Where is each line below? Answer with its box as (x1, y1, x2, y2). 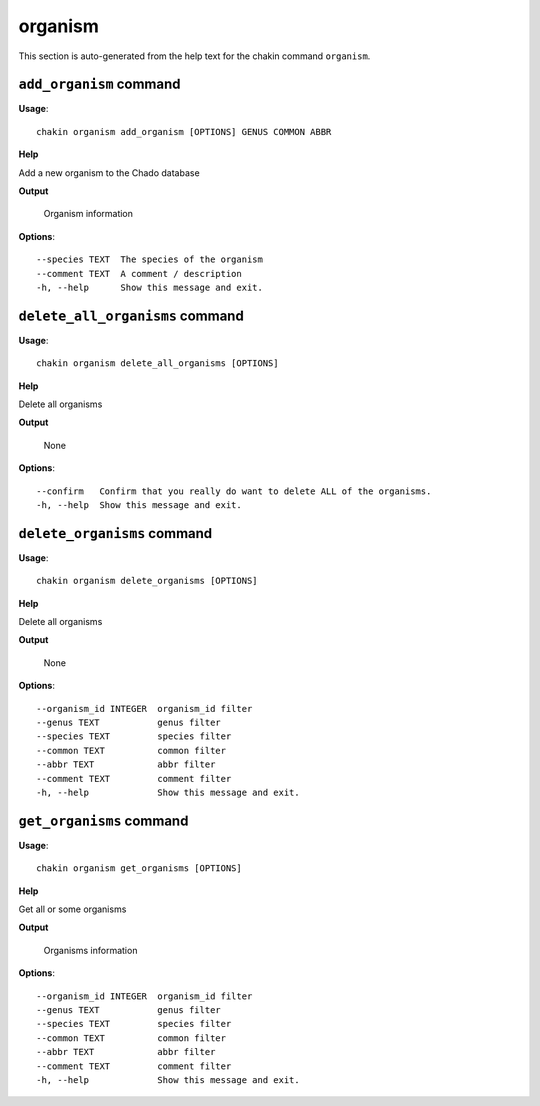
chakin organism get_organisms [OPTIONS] (36, 863, 242, 874)
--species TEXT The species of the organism (36, 254, 264, 265)
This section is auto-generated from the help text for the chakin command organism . (18, 50, 371, 62)
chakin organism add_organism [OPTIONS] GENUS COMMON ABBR (36, 126, 332, 137)
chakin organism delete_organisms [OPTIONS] (36, 575, 259, 587)
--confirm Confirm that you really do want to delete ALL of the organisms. (36, 485, 432, 497)
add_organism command (18, 76, 181, 93)
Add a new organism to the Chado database (18, 166, 200, 179)
